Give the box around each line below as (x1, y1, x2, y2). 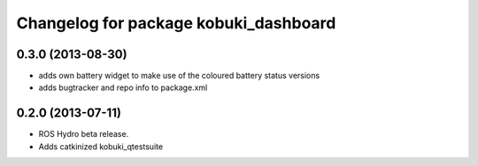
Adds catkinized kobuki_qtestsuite (38, 141, 164, 152)
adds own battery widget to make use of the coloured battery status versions (38, 71, 320, 81)
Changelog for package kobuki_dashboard (16, 13, 336, 33)
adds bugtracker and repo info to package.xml (38, 82, 208, 93)
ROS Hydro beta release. (38, 129, 129, 140)
